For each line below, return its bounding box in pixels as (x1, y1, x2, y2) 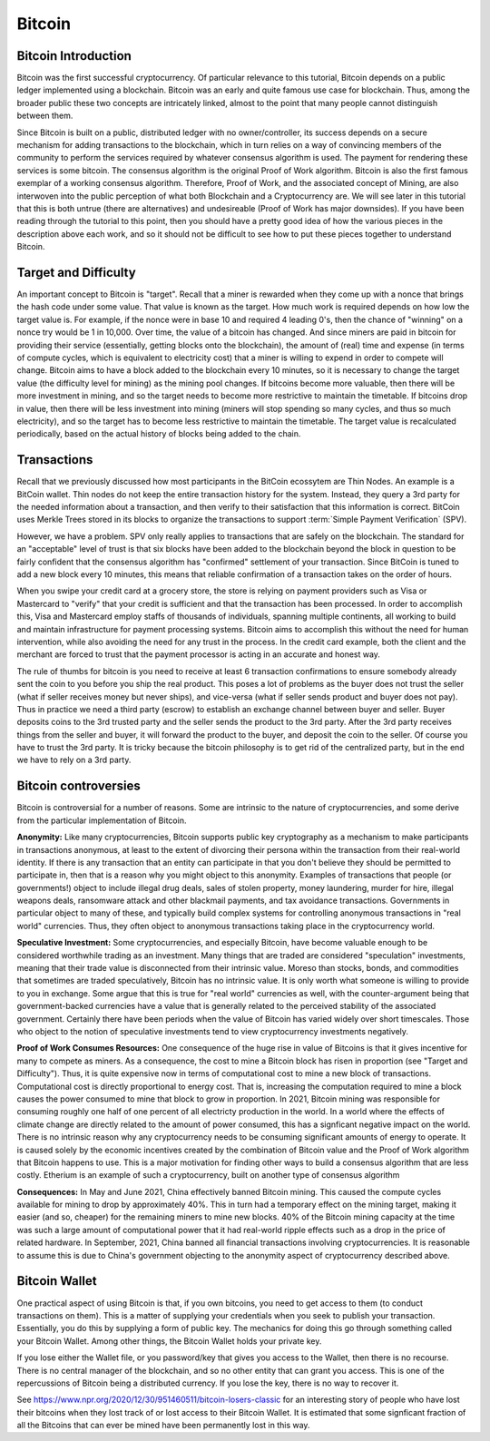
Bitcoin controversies (16, 779, 141, 794)
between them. (16, 110, 73, 122)
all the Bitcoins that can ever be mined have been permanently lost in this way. (16, 1420, 310, 1431)
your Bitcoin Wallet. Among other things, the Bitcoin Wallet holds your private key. (16, 1335, 322, 1347)
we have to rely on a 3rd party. (16, 754, 132, 766)
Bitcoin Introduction (16, 48, 132, 64)
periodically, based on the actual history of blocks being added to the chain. (16, 428, 301, 439)
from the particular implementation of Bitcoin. (16, 815, 187, 826)
